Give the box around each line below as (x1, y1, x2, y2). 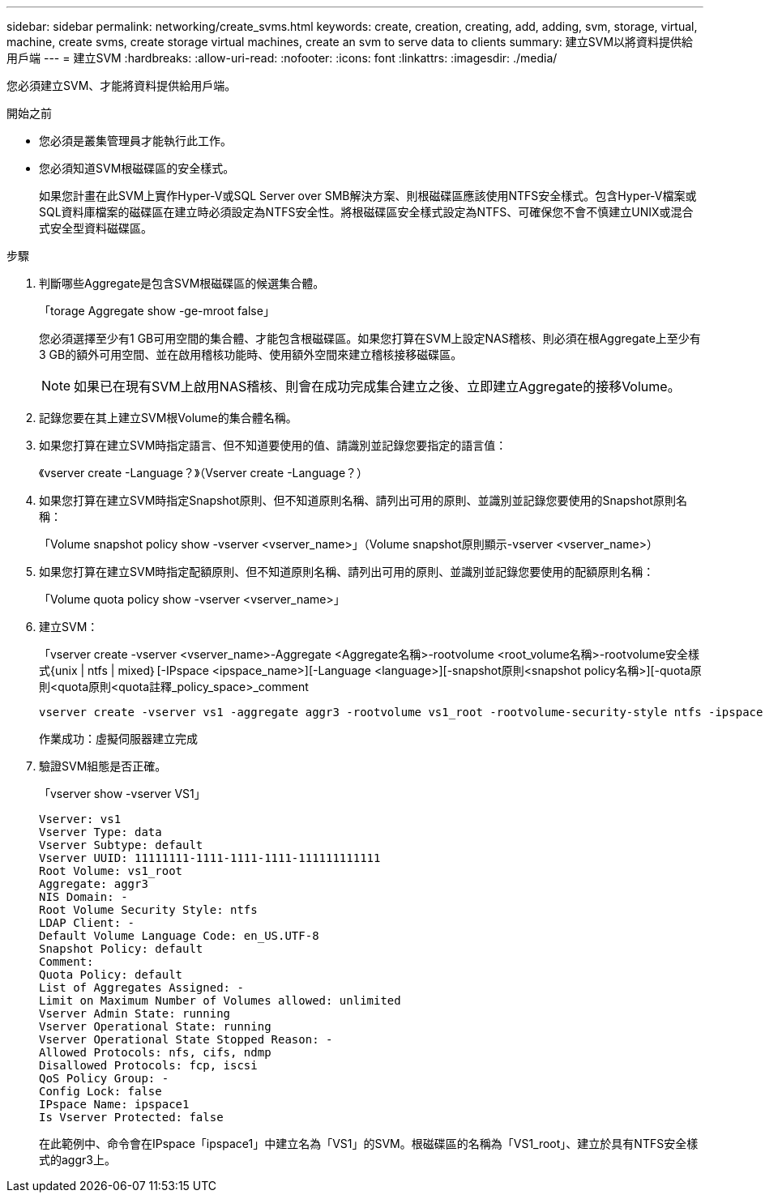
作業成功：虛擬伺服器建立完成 (39, 732, 198, 745)
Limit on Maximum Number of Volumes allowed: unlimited (39, 994, 401, 1007)
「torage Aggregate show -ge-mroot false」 (39, 304, 275, 318)
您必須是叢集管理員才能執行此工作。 (39, 134, 232, 147)
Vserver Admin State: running (39, 1007, 231, 1020)
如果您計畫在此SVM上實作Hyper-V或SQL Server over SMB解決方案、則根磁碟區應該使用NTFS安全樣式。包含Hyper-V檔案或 (39, 189, 697, 203)
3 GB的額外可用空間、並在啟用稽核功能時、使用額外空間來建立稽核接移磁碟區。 (39, 348, 463, 361)
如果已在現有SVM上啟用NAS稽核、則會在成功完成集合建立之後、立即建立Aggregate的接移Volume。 (74, 378, 681, 395)
